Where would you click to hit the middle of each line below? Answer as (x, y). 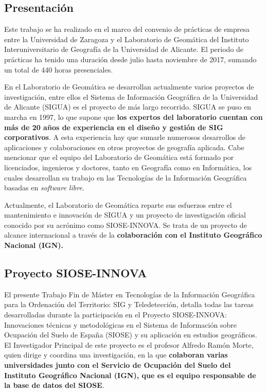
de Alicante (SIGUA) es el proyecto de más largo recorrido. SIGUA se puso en (128, 107)
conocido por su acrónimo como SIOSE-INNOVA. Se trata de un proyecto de (126, 225)
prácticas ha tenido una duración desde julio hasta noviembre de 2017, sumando (130, 59)
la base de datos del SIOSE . (54, 385)
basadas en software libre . (44, 188)
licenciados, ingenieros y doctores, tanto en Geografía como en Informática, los (128, 167)
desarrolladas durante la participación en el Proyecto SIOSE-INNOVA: (115, 315)
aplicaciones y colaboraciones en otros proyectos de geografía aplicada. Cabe (124, 147)
